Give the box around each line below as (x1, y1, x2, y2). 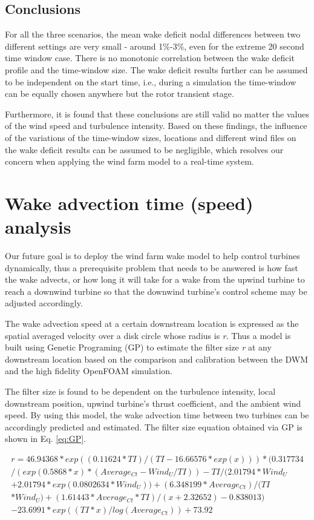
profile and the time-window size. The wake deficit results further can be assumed (5, 63, 308, 76)
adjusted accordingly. (5, 297, 83, 309)
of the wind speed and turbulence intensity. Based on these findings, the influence (5, 119, 307, 132)
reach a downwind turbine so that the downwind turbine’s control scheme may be (5, 285, 307, 297)
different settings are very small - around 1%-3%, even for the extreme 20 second (5, 39, 304, 52)
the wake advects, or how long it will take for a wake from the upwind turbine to (5, 273, 305, 286)
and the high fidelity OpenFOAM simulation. (5, 364, 172, 377)
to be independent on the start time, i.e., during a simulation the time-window (5, 75, 296, 88)
